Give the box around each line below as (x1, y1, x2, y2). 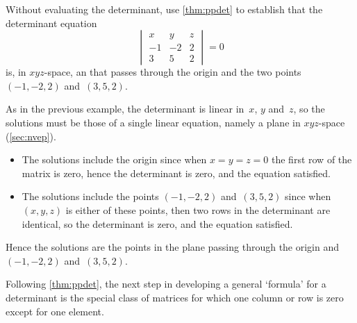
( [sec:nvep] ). (6, 129, 56, 143)
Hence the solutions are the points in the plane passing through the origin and (6, 240, 340, 254)
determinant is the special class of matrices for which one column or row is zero (6, 290, 344, 304)
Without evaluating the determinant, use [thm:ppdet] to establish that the (6, 2, 323, 16)
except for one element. (6, 304, 104, 318)
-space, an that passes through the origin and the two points (44, 65, 301, 79)
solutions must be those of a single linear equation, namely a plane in (6, 115, 301, 129)
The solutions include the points (22, 189, 159, 204)
